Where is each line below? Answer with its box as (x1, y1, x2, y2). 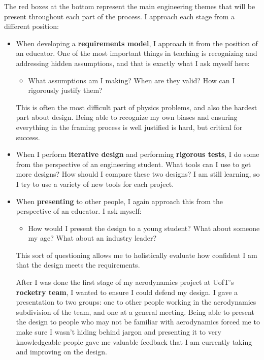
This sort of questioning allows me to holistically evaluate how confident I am (16, 249, 257, 260)
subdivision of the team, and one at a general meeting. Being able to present (16, 306, 254, 317)
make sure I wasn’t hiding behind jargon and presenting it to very (16, 326, 221, 337)
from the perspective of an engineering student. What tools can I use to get (16, 158, 251, 169)
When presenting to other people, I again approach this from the (16, 195, 223, 206)
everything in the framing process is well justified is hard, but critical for (16, 121, 243, 132)
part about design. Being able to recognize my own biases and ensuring (16, 112, 238, 122)
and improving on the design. (16, 346, 107, 357)
